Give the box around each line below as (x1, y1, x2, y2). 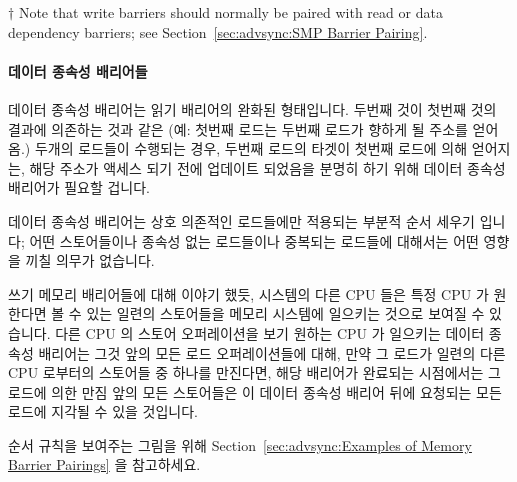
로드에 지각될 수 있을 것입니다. (8, 401, 198, 422)
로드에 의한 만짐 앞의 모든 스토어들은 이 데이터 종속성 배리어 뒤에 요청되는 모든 (8, 381, 502, 402)
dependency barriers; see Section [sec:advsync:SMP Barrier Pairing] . (8, 21, 428, 42)
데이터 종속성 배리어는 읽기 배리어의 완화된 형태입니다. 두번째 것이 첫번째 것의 (8, 98, 497, 119)
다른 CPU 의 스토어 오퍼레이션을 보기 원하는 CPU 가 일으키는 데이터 (55, 322, 485, 343)
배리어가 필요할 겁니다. (8, 177, 151, 198)
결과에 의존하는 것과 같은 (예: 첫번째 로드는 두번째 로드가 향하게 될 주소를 (8, 118, 468, 139)
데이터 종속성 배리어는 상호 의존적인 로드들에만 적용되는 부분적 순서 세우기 (8, 210, 475, 231)
